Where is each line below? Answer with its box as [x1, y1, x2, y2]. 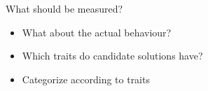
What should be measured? [6, 1, 123, 15]
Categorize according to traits [22, 71, 150, 86]
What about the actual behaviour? [22, 24, 172, 39]
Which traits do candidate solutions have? [22, 48, 203, 63]
